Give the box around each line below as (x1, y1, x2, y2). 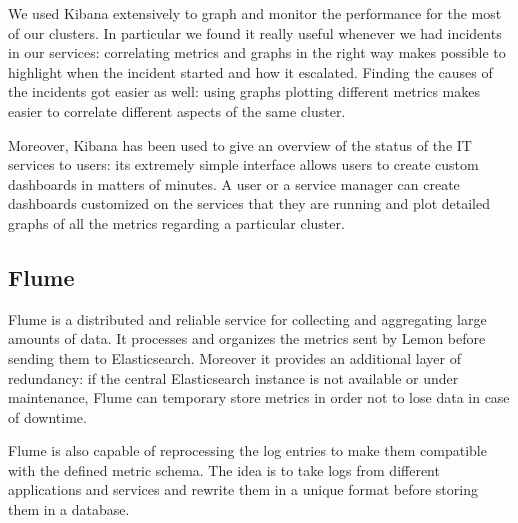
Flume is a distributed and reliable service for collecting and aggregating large (8, 308, 487, 329)
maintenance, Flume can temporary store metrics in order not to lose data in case (8, 387, 510, 408)
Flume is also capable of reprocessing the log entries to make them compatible (8, 440, 487, 461)
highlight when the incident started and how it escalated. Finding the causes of (8, 61, 493, 82)
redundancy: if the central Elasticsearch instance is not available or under (8, 367, 459, 388)
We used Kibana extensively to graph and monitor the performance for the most (8, 3, 502, 23)
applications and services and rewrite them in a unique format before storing (8, 479, 478, 500)
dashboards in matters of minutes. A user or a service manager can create (8, 173, 460, 194)
